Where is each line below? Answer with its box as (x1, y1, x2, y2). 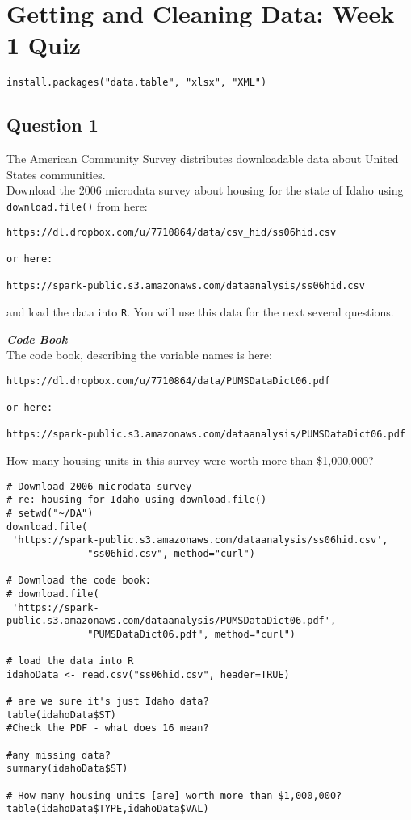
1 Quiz (6, 28, 82, 61)
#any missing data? (6, 749, 111, 761)
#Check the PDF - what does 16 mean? (6, 722, 209, 734)
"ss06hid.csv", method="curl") (87, 547, 255, 559)
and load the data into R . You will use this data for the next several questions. (6, 303, 394, 320)
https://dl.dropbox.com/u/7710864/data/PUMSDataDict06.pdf (6, 374, 330, 387)
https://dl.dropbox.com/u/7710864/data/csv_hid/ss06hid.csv (6, 226, 337, 238)
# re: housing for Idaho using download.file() (6, 494, 267, 506)
